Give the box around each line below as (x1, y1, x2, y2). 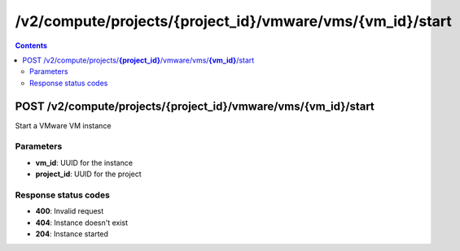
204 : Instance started (35, 229, 109, 239)
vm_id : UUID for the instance (35, 158, 134, 167)
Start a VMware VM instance (15, 120, 112, 130)
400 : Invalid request (35, 206, 104, 216)
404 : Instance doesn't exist (35, 218, 129, 227)
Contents (15, 41, 48, 50)
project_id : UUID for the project (35, 169, 142, 179)
